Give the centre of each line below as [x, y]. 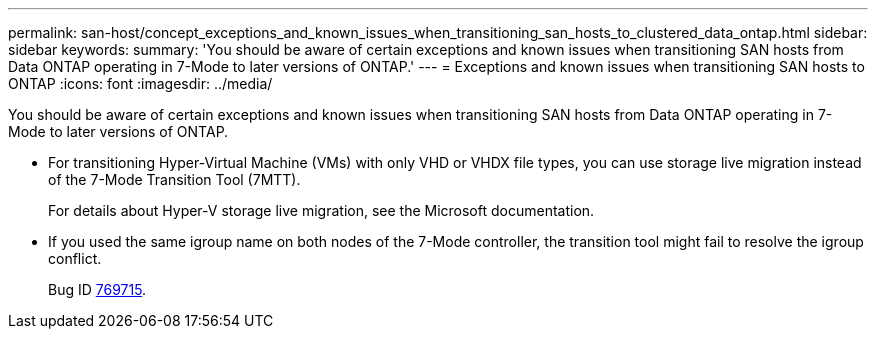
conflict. [75, 258]
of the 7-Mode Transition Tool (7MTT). [174, 179]
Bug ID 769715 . [97, 289]
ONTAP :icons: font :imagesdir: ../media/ [140, 83]
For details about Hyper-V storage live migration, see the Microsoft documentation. [321, 210]
